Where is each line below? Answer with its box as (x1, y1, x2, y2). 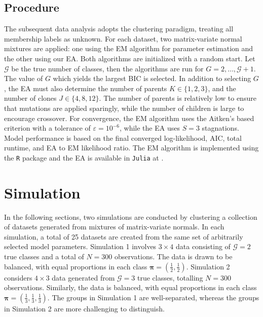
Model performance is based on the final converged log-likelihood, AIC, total (4, 132, 242, 143)
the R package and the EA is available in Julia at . (4, 152, 164, 163)
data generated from (52, 272, 115, 283)
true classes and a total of (4, 251, 84, 262)
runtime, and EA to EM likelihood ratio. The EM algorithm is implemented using (4, 142, 259, 153)
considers (4, 272, 32, 283)
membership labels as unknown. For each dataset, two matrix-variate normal (4, 33, 242, 44)
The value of (4, 73, 43, 84)
